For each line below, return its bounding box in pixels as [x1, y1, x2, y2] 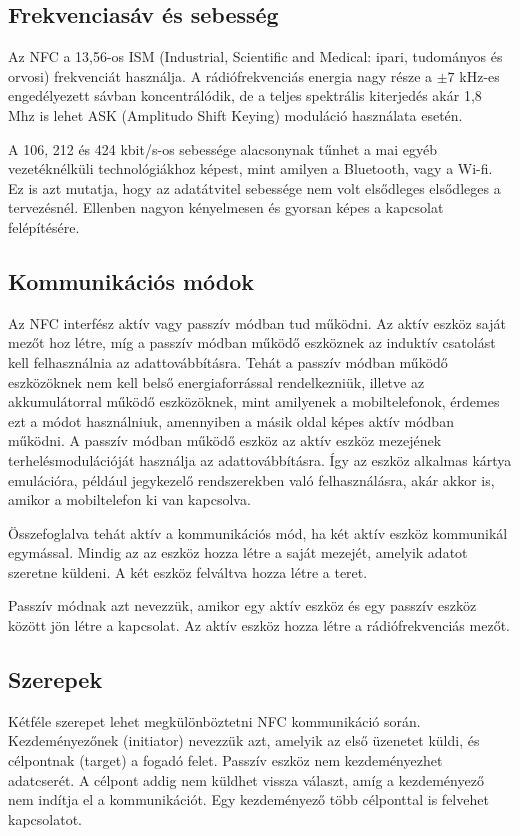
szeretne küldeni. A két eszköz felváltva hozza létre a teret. [8, 561, 368, 582]
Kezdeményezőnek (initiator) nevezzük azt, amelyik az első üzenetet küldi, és [8, 730, 480, 751]
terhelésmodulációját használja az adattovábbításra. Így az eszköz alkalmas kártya [8, 449, 512, 470]
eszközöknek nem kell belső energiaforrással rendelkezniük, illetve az [8, 371, 425, 392]
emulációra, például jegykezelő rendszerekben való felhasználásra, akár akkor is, [8, 469, 495, 490]
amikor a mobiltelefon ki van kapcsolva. [8, 489, 251, 510]
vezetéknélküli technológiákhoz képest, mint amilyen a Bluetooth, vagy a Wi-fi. [8, 158, 493, 179]
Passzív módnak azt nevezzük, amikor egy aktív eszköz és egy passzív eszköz [8, 595, 477, 616]
